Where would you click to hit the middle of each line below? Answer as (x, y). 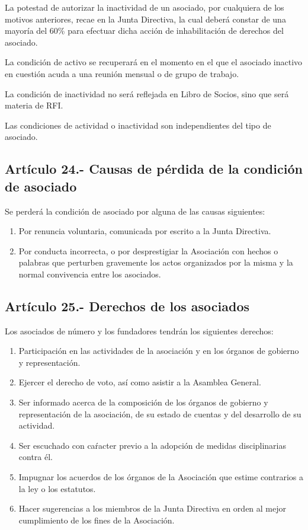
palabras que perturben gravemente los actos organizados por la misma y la (156, 262)
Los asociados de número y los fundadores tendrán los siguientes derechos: (139, 331)
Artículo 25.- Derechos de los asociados (127, 306)
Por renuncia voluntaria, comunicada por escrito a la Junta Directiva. (145, 231)
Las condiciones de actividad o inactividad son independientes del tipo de (138, 125)
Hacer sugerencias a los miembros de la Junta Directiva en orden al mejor (153, 508)
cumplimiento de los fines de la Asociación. (97, 520)
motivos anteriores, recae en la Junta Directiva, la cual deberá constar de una (145, 19)
